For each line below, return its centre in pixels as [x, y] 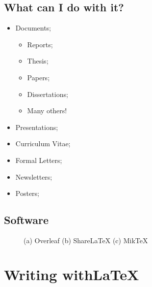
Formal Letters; [39, 160]
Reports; [40, 44]
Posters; [27, 193]
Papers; [38, 77]
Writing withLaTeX [72, 274]
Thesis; [38, 61]
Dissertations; [48, 94]
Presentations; [37, 127]
